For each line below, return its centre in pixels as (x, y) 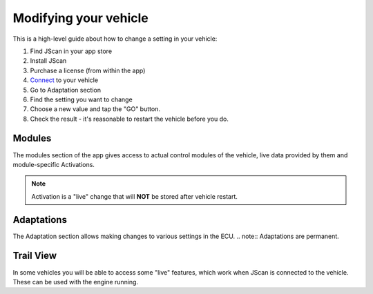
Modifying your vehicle (80, 18)
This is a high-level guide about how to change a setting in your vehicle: (115, 39)
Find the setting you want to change (81, 99)
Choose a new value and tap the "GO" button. (95, 109)
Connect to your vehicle (64, 80)
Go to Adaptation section (66, 90)
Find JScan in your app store (71, 51)
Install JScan (48, 61)
